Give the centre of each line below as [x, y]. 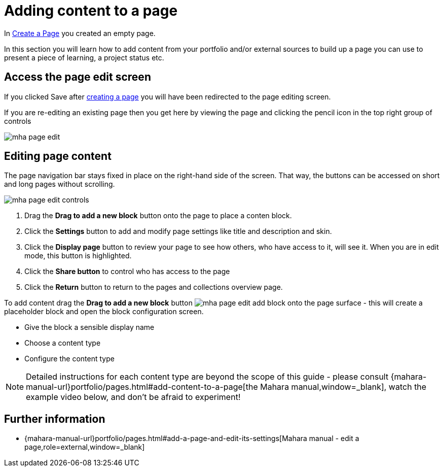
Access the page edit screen [78, 77]
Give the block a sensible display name [89, 327]
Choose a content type [63, 343]
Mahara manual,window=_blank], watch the [343, 387]
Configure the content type [69, 359]
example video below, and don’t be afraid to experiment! [133, 397]
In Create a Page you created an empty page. [80, 33]
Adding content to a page [91, 11]
